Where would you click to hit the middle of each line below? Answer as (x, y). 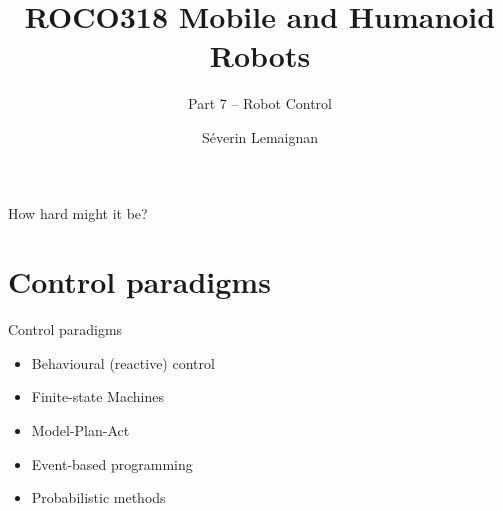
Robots (260, 55)
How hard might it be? (78, 212)
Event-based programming (112, 463)
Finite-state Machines (97, 396)
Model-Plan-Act (80, 430)
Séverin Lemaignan (260, 136)
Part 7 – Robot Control (260, 103)
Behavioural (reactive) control (123, 362)
